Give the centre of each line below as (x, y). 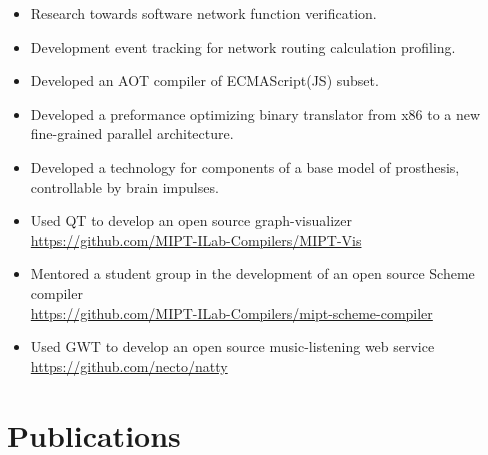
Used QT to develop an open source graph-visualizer (191, 220)
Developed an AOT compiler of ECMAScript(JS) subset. (204, 80)
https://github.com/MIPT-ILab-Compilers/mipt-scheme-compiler (231, 312)
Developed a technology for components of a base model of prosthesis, (245, 166)
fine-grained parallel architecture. (132, 133)
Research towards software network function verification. (203, 13)
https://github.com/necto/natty (129, 365)
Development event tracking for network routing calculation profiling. (243, 46)
